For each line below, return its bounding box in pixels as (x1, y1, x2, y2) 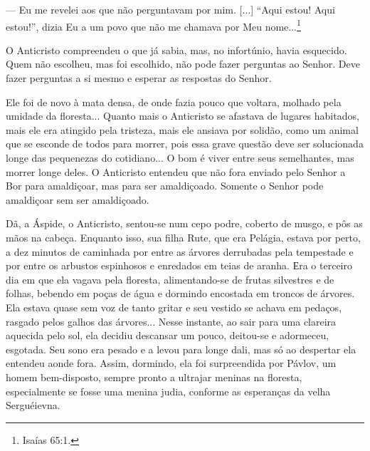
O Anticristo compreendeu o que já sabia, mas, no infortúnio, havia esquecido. (6, 42, 347, 57)
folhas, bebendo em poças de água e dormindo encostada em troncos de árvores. (6, 286, 355, 301)
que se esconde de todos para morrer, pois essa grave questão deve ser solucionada (6, 136, 364, 151)
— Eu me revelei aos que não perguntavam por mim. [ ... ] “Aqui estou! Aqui (6, 2, 335, 16)
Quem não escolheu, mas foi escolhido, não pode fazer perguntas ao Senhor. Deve (6, 56, 360, 71)
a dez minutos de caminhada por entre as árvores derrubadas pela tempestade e (6, 244, 354, 259)
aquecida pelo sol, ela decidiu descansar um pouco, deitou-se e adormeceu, (6, 328, 329, 343)
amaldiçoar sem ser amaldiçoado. (6, 192, 149, 207)
